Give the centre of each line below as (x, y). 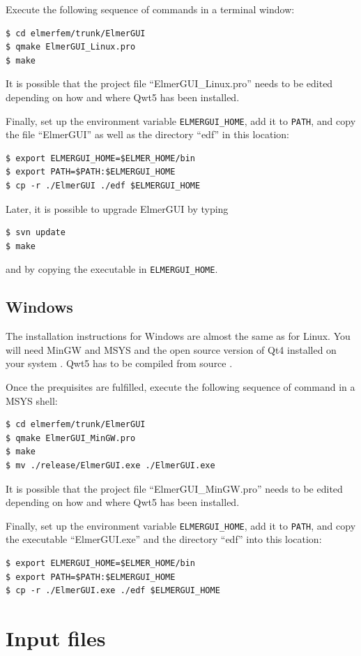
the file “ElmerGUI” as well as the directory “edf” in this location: (148, 134)
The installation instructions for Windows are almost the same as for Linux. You (178, 336)
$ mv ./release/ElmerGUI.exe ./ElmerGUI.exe (110, 465)
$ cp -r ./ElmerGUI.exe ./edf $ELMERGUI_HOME (113, 591)
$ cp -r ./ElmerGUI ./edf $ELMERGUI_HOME (103, 186)
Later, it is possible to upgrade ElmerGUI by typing (117, 208)
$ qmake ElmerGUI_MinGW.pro (71, 438)
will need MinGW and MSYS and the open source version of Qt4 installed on (171, 349)
